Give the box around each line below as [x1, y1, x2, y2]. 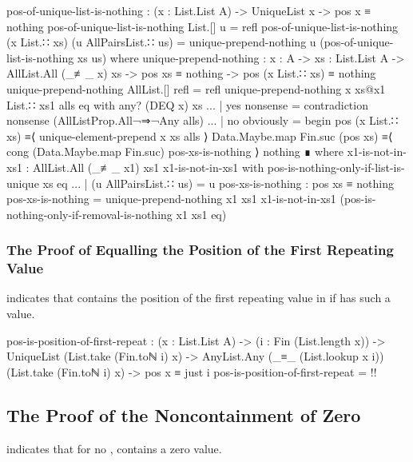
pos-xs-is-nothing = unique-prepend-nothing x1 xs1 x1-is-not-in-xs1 [6, 190, 336, 207]
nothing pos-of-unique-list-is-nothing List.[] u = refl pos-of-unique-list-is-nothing [6, 18, 399, 34]
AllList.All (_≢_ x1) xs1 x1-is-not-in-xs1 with [33, 158, 264, 175]
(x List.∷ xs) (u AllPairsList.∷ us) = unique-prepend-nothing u [6, 34, 316, 50]
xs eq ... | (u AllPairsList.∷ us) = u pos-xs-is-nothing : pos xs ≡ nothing [42, 174, 395, 191]
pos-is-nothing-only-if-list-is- [267, 158, 405, 175]
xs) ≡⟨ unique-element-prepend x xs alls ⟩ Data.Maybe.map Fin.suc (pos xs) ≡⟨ [6, 127, 393, 144]
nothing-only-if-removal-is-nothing [6, 205, 173, 222]
